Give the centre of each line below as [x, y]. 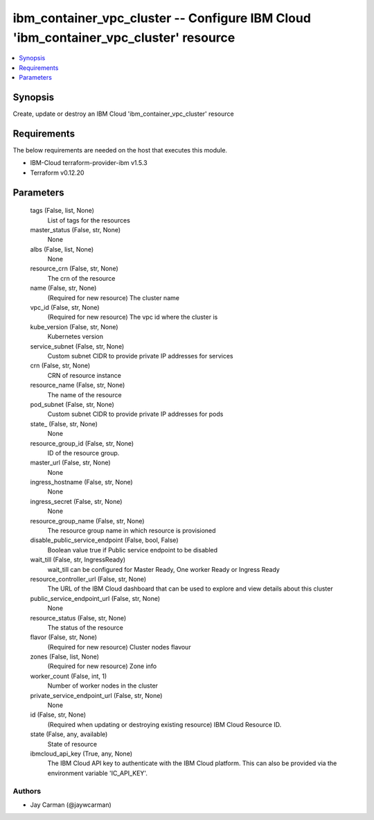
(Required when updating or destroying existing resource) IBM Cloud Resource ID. [164, 724]
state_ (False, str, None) [64, 424]
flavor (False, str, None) [63, 637]
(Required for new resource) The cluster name [114, 297]
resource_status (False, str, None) [78, 618]
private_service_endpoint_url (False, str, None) [96, 695]
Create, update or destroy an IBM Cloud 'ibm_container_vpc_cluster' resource [124, 114]
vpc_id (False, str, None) [65, 308]
